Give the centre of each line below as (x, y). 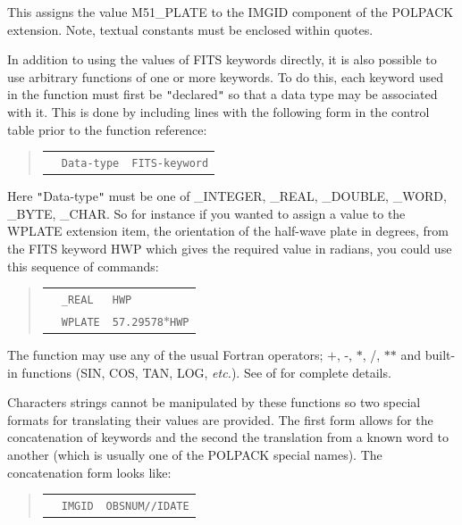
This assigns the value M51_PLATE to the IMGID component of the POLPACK (231, 12)
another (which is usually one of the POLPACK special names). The (195, 454)
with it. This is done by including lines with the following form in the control (218, 112)
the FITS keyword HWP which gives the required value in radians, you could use (230, 248)
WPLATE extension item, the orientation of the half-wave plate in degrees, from (228, 231)
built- (440, 354)
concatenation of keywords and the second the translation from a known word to (228, 437)
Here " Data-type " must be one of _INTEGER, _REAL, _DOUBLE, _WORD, (227, 196)
